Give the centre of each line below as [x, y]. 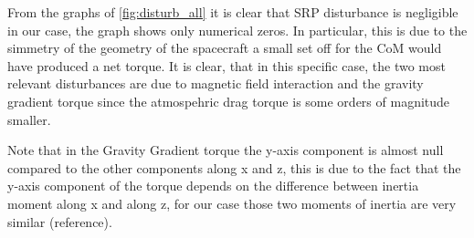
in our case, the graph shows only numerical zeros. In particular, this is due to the [237, 30]
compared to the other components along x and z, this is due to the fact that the [234, 167]
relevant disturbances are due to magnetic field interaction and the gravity [216, 83]
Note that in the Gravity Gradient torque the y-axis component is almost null [226, 150]
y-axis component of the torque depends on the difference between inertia [213, 186]
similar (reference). [60, 221]
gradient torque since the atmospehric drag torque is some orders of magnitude [229, 101]
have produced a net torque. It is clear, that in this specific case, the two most [226, 65]
